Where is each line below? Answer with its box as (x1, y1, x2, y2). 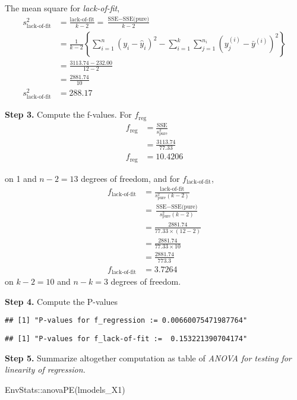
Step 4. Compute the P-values (5, 295, 118, 307)
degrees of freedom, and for (81, 172, 180, 184)
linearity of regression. (5, 363, 86, 376)
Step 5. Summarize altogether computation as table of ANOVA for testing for (5, 351, 292, 364)
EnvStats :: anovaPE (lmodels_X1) (5, 383, 125, 395)
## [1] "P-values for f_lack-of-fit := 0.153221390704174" (5, 335, 248, 344)
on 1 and (5, 172, 37, 184)
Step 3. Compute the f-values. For (5, 108, 132, 121)
